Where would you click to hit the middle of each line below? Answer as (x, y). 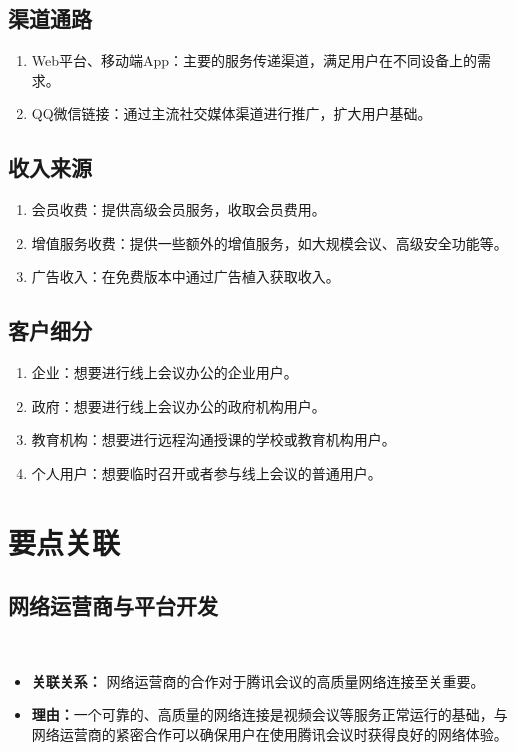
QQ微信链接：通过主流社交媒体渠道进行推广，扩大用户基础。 (231, 113)
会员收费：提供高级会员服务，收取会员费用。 (178, 209)
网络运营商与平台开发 (113, 605)
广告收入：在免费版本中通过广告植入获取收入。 (185, 276)
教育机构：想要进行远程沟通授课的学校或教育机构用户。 (213, 439)
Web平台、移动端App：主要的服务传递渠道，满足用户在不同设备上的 (254, 60)
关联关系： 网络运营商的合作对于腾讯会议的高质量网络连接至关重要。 (258, 680)
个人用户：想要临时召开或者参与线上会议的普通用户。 (206, 472)
